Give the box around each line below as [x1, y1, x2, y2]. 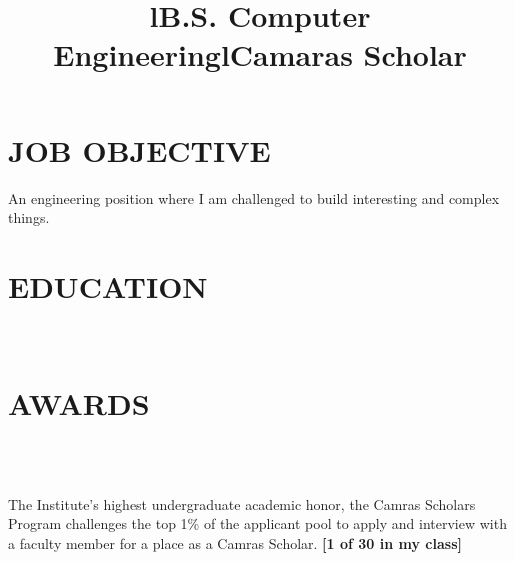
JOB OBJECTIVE [8, 129, 271, 170]
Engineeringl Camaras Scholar [53, 34, 467, 75]
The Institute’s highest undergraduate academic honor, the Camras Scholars [8, 493, 476, 514]
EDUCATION [8, 265, 208, 306]
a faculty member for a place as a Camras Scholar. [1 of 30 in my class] [8, 532, 462, 553]
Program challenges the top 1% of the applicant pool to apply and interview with [8, 513, 507, 534]
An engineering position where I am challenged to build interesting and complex [8, 187, 500, 208]
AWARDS [8, 382, 150, 423]
